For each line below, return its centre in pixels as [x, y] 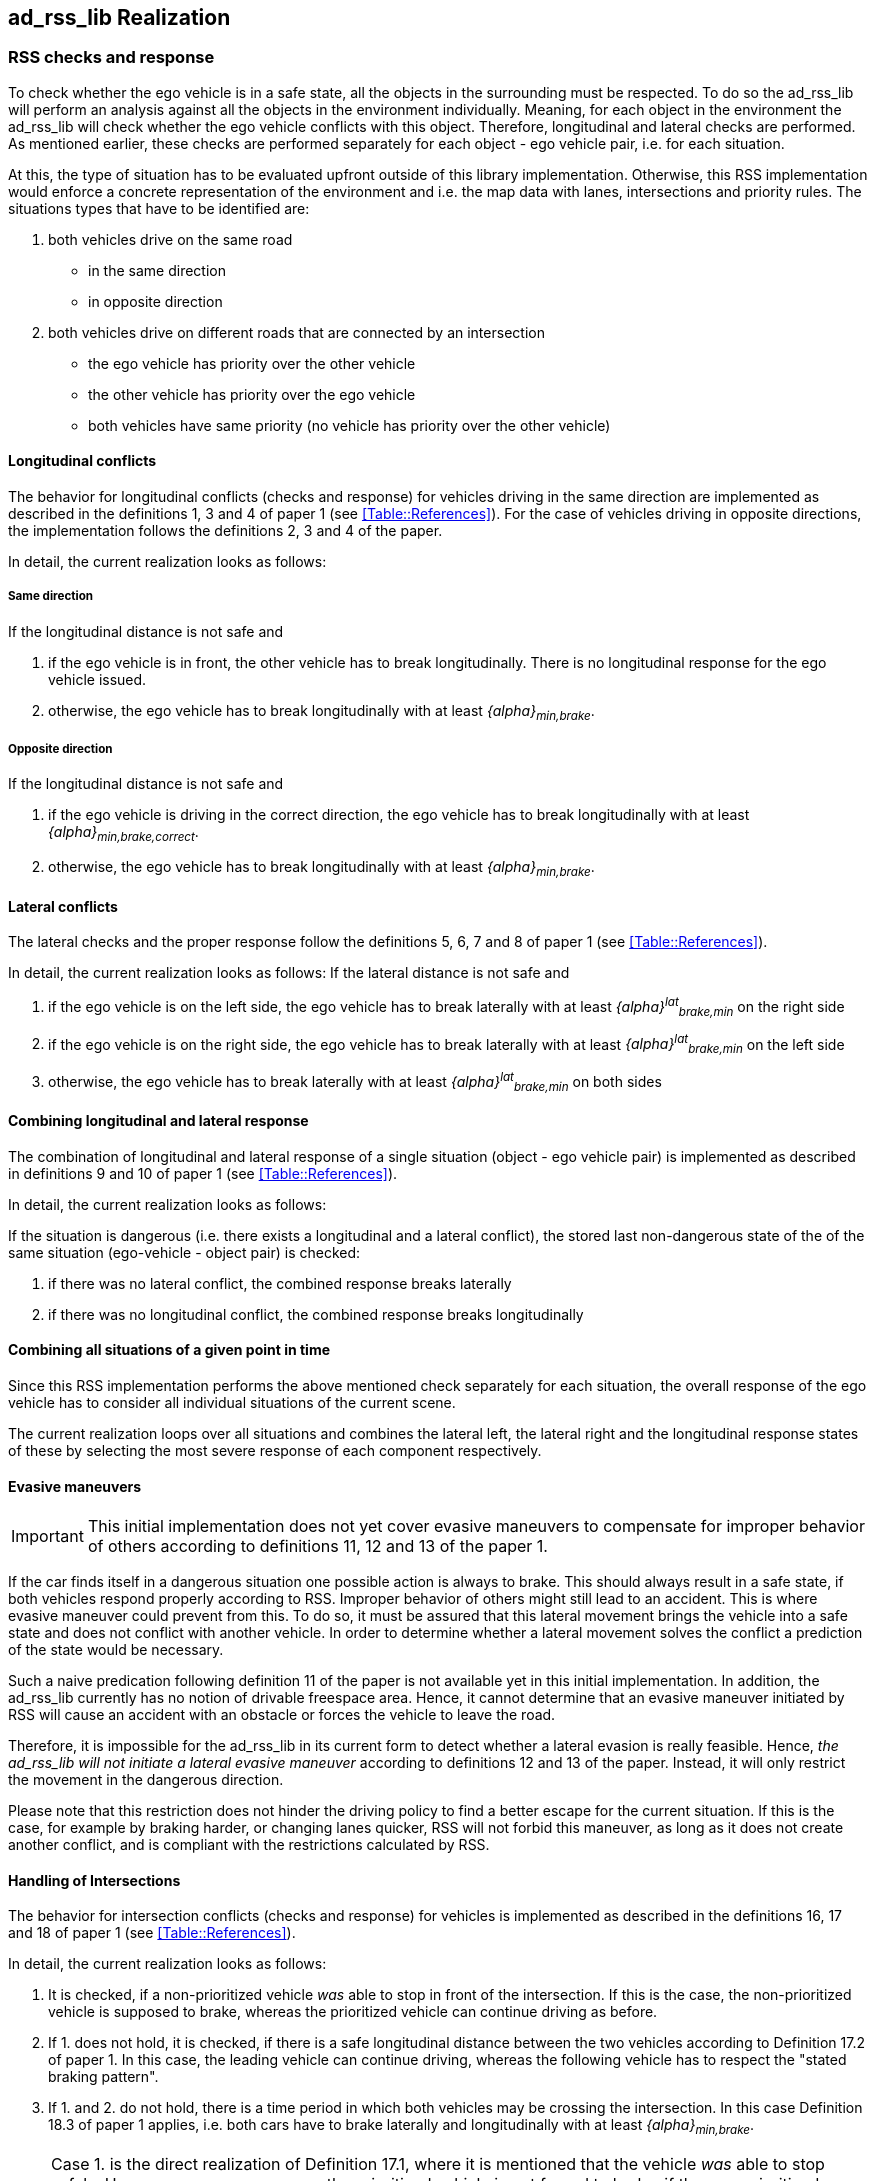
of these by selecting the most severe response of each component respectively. [275, 1450]
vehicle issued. [97, 679]
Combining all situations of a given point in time [169, 1350]
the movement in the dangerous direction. [146, 1780]
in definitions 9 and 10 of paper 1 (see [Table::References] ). [203, 1173]
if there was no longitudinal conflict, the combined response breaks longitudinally [316, 1314]
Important [47, 1536]
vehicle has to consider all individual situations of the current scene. [232, 1402]
